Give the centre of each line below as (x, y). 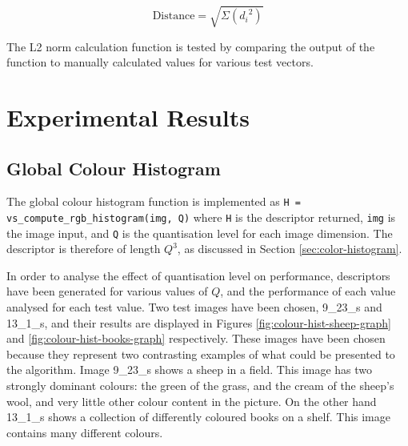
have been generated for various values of (107, 291)
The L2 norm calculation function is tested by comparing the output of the (191, 46)
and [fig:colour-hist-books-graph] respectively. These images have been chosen (196, 338)
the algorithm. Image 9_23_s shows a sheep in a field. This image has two (189, 370)
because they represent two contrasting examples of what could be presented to (201, 354)
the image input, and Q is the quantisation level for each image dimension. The (200, 233)
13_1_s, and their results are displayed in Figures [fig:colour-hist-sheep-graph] (199, 322)
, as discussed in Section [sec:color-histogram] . (290, 249)
